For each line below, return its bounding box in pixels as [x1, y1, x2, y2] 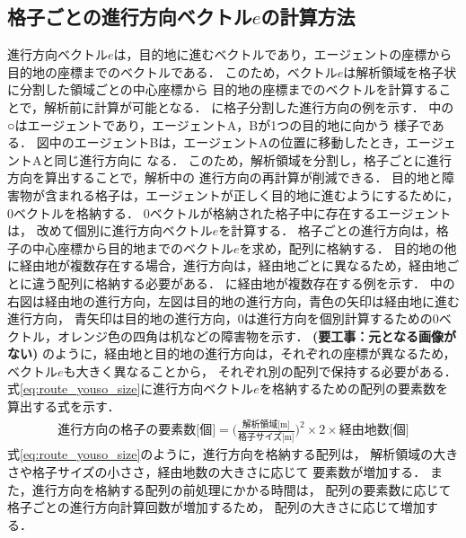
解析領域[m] [242, 419, 290, 429]
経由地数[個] [339, 424, 409, 437]
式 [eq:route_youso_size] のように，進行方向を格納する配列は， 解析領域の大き [7, 445, 459, 463]
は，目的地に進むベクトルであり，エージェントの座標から [113, 45, 453, 64]
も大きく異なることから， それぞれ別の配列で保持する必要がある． [63, 361, 457, 380]
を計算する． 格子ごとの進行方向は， [218, 221, 436, 240]
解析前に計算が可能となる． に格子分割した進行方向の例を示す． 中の [44, 97, 454, 116]
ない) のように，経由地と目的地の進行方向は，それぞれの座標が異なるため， [7, 344, 456, 363]
